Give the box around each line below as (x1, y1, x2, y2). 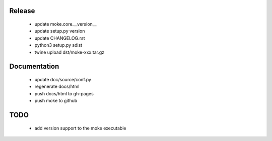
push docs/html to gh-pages (34, 90, 94, 96)
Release (9, 7, 35, 15)
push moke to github (34, 98, 78, 104)
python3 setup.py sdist (34, 42, 83, 48)
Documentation (9, 62, 59, 71)
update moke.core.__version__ (34, 21, 97, 27)
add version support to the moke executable (34, 125, 126, 131)
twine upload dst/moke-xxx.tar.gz (34, 49, 105, 55)
